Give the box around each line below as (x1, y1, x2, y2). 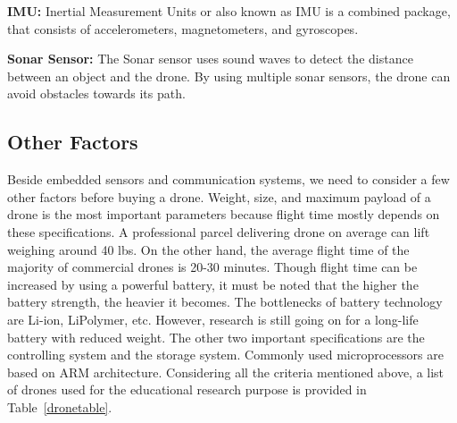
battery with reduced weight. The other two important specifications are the (7, 327, 425, 346)
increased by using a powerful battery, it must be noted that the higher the (7, 275, 419, 293)
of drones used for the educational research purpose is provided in (7, 380, 367, 399)
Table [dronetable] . (7, 397, 112, 416)
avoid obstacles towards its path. (7, 84, 186, 103)
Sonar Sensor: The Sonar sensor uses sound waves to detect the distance (7, 49, 413, 68)
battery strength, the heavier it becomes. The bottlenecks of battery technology (7, 292, 443, 311)
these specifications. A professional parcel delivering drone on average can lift (7, 222, 430, 241)
